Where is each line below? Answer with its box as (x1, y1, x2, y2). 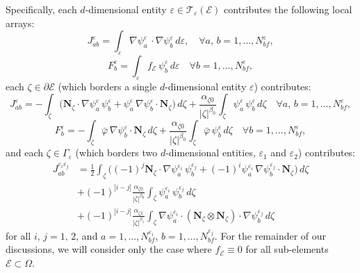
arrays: (6, 15, 35, 30)
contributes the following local (224, 2, 352, 16)
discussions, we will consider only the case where (6, 242, 212, 256)
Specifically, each (6, 2, 77, 16)
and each (6, 145, 44, 160)
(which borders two (75, 145, 158, 160)
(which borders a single (58, 78, 157, 93)
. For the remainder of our (214, 228, 327, 242)
